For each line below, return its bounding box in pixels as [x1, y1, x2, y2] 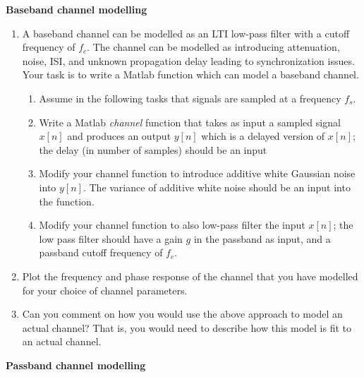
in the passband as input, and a [193, 231, 331, 246]
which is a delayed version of [201, 128, 325, 143]
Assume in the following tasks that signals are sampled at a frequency [39, 90, 341, 105]
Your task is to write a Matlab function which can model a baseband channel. [22, 67, 359, 82]
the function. [39, 193, 95, 208]
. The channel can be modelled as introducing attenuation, [87, 40, 340, 54]
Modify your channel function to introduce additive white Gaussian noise [39, 166, 356, 181]
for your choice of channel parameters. [22, 282, 188, 297]
